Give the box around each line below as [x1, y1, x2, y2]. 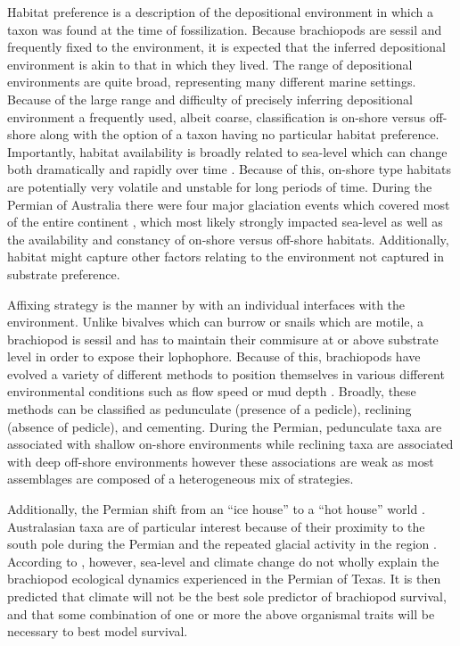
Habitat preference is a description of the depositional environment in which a [7, 3, 433, 21]
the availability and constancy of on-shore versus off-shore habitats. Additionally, [7, 229, 449, 248]
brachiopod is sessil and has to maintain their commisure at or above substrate [7, 329, 439, 348]
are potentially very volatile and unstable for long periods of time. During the [7, 177, 432, 195]
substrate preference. [7, 264, 120, 283]
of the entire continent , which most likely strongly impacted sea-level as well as [7, 212, 443, 231]
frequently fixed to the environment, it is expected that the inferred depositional [7, 37, 446, 56]
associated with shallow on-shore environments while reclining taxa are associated [7, 435, 454, 453]
